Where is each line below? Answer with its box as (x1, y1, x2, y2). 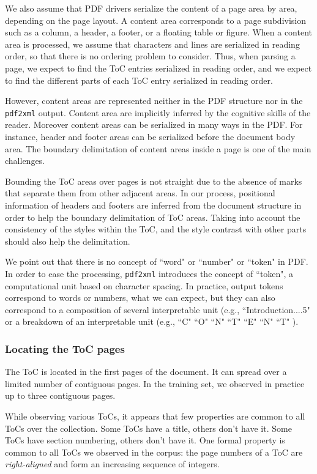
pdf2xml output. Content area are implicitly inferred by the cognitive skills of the (5, 106, 311, 119)
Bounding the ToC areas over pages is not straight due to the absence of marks (5, 174, 302, 187)
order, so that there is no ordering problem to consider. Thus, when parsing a (5, 50, 296, 62)
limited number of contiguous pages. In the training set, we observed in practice (5, 377, 305, 390)
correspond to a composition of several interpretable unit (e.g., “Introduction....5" (5, 303, 310, 316)
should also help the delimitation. (5, 234, 130, 247)
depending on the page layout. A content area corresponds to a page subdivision (5, 13, 306, 26)
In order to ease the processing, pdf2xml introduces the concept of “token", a (5, 267, 294, 280)
